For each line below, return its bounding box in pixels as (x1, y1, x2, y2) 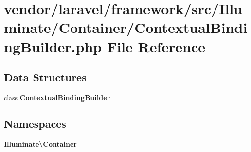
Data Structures (4, 70, 87, 85)
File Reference (107, 36, 206, 56)
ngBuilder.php (4, 36, 102, 56)
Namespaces (4, 116, 66, 131)
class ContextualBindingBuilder (4, 92, 110, 102)
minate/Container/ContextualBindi (4, 17, 248, 37)
